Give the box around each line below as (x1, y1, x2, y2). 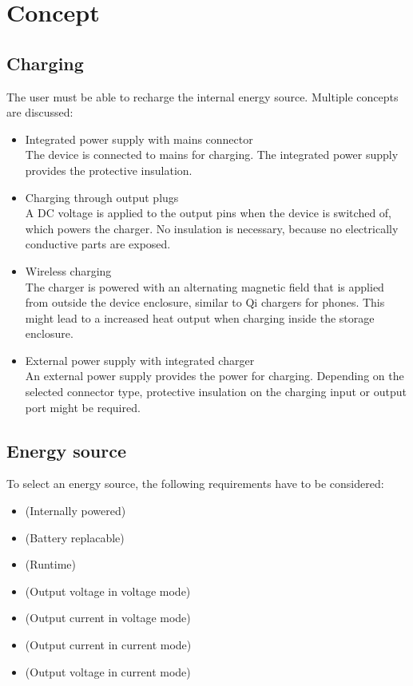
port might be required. (25, 399, 141, 415)
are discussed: (6, 104, 73, 121)
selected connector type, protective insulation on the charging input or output (25, 383, 407, 400)
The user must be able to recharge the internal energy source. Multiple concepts (6, 88, 399, 105)
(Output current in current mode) (25, 636, 192, 653)
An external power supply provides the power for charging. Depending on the (25, 367, 404, 384)
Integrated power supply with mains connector (25, 130, 253, 147)
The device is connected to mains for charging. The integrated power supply (25, 146, 399, 163)
